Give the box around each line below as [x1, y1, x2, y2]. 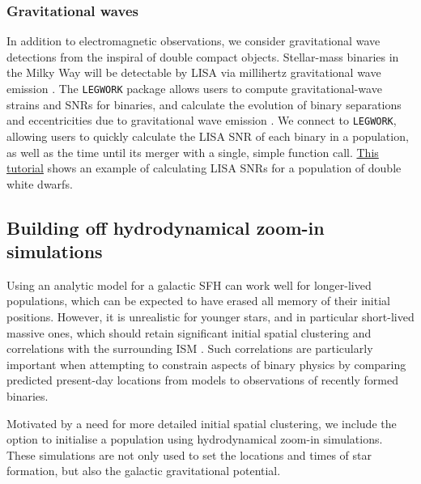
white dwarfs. [6, 175, 73, 192]
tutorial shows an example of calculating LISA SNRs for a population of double [6, 159, 402, 176]
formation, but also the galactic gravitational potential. [6, 462, 281, 479]
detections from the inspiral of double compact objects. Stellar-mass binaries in [6, 48, 399, 65]
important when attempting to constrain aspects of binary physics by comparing [6, 355, 406, 372]
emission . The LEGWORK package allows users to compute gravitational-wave [6, 80, 382, 96]
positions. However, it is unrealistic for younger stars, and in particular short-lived [6, 308, 415, 325]
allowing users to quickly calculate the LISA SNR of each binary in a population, [6, 127, 409, 144]
